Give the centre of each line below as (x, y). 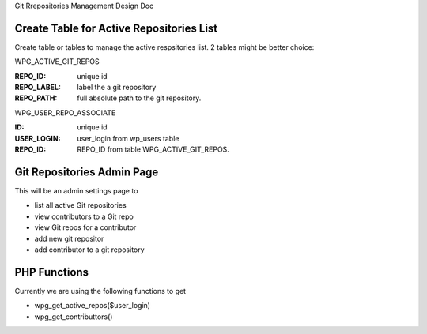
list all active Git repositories (80, 205)
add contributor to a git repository (90, 250)
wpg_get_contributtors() (74, 317)
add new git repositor (69, 238)
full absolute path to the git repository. (139, 98)
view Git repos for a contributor (85, 227)
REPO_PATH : (36, 98)
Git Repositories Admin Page (87, 172)
